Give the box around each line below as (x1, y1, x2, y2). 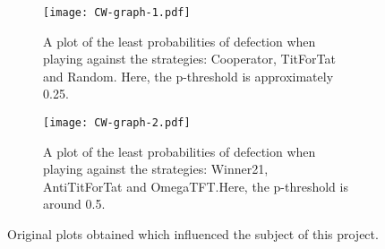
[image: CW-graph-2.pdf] (43, 116, 191, 130)
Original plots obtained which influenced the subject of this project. (7, 225, 379, 244)
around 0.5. (43, 194, 106, 213)
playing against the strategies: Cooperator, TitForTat (43, 49, 336, 68)
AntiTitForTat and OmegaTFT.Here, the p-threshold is (43, 176, 348, 195)
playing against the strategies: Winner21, (43, 159, 269, 178)
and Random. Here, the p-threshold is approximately (43, 66, 334, 85)
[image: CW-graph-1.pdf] (43, 6, 191, 19)
